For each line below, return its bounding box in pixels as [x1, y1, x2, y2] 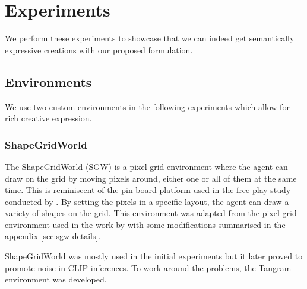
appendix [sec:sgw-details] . [5, 230, 101, 242]
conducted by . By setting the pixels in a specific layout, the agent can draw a [5, 195, 289, 207]
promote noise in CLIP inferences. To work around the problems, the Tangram [5, 261, 292, 274]
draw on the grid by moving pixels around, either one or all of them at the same [5, 172, 297, 184]
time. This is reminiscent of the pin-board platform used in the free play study [5, 184, 291, 196]
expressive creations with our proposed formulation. [5, 43, 193, 56]
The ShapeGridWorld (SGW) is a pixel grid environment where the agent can [5, 160, 288, 172]
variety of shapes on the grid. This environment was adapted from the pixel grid [5, 207, 297, 219]
